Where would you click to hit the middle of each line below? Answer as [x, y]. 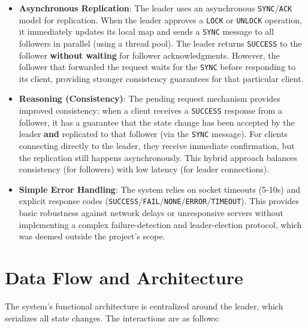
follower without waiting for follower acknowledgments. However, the [149, 55]
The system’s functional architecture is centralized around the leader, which [144, 306]
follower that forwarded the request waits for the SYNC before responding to [157, 67]
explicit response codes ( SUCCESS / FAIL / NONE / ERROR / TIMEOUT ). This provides [159, 201]
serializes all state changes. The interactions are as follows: [112, 318]
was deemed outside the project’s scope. [92, 236]
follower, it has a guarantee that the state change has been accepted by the [157, 122]
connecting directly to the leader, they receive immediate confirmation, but [157, 145]
